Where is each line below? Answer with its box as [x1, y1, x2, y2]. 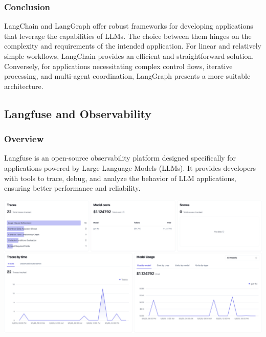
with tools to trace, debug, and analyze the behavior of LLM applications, [4, 172, 236, 183]
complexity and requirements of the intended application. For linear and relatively [4, 40, 261, 51]
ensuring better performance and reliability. [4, 183, 141, 193]
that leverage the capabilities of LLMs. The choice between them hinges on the [4, 30, 252, 41]
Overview [4, 132, 44, 145]
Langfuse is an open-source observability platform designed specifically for [4, 152, 236, 163]
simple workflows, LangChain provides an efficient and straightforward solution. [4, 51, 254, 61]
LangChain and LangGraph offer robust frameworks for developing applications [4, 20, 253, 31]
